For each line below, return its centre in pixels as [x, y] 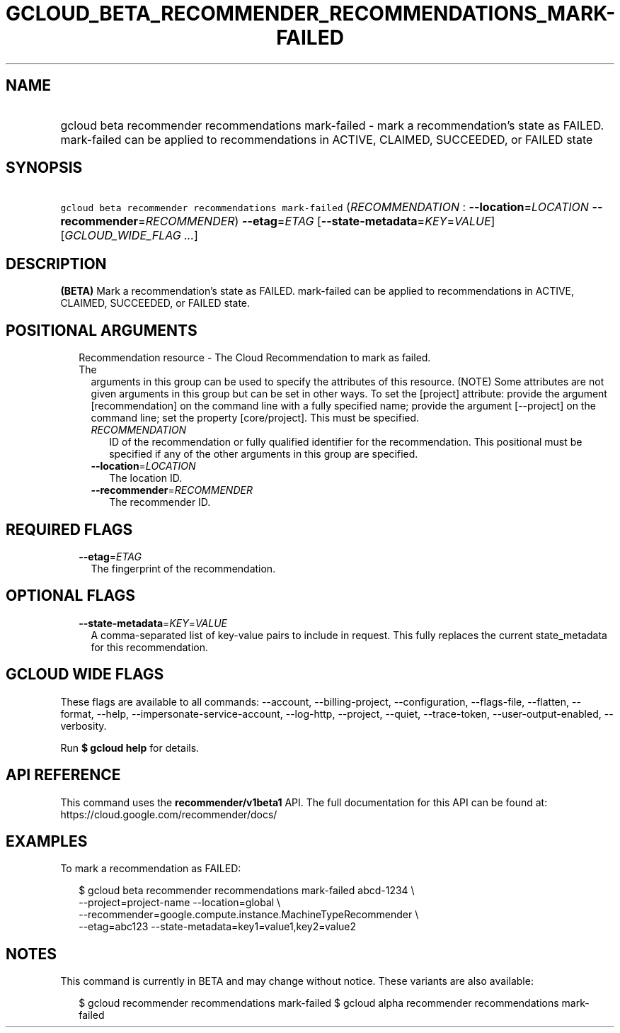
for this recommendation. [149, 647]
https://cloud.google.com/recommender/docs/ [169, 814]
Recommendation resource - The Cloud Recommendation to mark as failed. [255, 358]
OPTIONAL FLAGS [70, 596]
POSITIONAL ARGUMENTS [102, 330]
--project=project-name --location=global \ [180, 903]
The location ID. [146, 478]
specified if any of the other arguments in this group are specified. [264, 454]
